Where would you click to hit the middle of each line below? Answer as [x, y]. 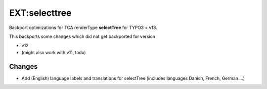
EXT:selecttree [40, 13]
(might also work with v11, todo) [54, 52]
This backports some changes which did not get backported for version [82, 36]
